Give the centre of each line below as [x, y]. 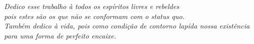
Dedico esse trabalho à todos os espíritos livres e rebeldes [92, 6]
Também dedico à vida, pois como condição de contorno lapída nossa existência [127, 26]
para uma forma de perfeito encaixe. [60, 35]
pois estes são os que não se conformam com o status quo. [94, 16]
